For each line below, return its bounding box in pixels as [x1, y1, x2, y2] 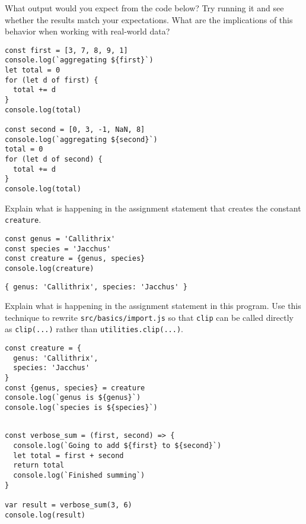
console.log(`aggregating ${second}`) [5, 135, 158, 144]
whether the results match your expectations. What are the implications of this [5, 13, 293, 26]
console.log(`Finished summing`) [13, 471, 145, 479]
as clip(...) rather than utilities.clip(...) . [5, 323, 183, 335]
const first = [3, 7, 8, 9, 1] [5, 46, 128, 55]
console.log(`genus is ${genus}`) [5, 393, 141, 402]
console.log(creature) [5, 264, 94, 273]
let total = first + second [13, 451, 124, 460]
